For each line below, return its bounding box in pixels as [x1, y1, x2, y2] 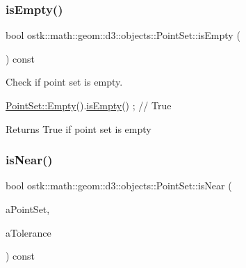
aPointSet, [6, 202, 50, 216]
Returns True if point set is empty [6, 121, 151, 136]
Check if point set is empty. [6, 74, 123, 89]
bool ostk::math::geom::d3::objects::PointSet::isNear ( [6, 178, 232, 193]
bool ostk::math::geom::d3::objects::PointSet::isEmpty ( [6, 28, 240, 42]
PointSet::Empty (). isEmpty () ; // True [6, 98, 172, 112]
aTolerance [6, 225, 51, 239]
